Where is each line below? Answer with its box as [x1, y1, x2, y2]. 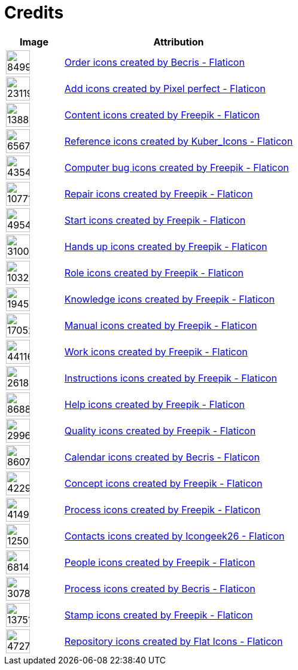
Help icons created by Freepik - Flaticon [64, 398, 245, 410]
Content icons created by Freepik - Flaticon [64, 108, 260, 121]
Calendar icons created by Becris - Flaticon [64, 450, 260, 463]
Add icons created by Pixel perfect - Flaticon [64, 82, 266, 95]
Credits [4, 2, 64, 23]
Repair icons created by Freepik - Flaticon [64, 187, 253, 200]
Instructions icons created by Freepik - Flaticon [64, 371, 277, 384]
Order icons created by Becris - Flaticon [64, 56, 245, 68]
